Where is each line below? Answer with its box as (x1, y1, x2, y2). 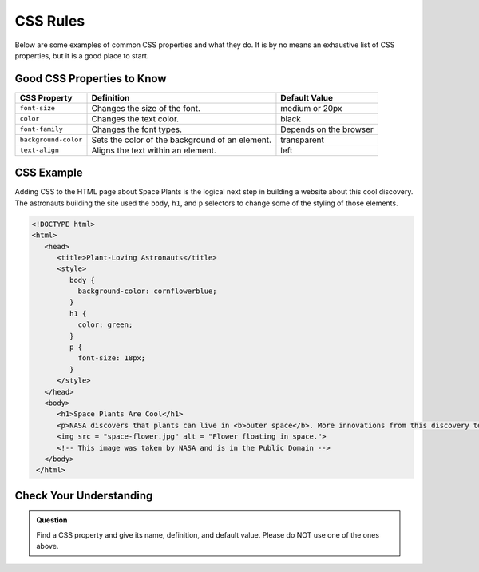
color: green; (77, 320, 133, 329)
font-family (19, 125, 63, 133)
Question (36, 515, 68, 525)
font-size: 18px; (77, 354, 146, 363)
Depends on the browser (280, 124, 374, 135)
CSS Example (14, 166, 83, 180)
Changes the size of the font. (91, 102, 201, 113)
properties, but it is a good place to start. (14, 50, 149, 60)
